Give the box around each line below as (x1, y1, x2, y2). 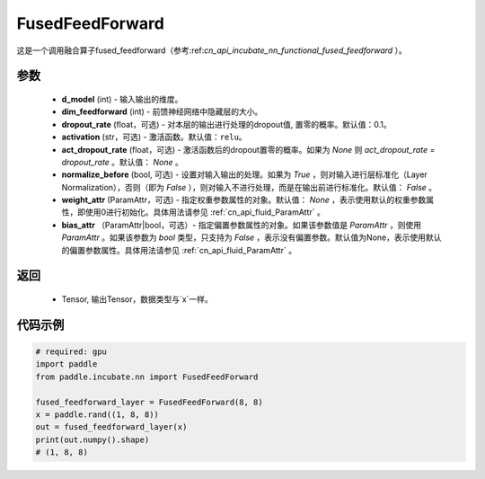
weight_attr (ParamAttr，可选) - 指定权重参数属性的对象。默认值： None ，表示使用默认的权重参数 (61, 194, 427, 206)
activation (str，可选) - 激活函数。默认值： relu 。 (61, 131, 247, 143)
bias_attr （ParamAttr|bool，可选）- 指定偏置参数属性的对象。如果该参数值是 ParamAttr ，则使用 (61, 219, 422, 230)
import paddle (35, 359, 98, 369)
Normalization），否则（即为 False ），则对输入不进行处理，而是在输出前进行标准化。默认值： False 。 (61, 182, 437, 192)
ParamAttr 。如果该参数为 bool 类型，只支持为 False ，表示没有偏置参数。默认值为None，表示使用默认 (61, 232, 442, 243)
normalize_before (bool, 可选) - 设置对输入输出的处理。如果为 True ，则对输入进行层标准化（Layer (61, 169, 428, 180)
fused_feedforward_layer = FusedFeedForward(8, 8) (35, 396, 264, 407)
